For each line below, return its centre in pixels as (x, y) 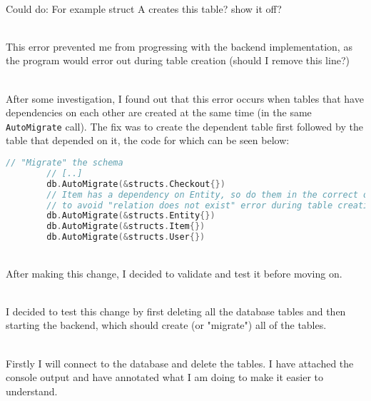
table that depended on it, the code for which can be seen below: (148, 140)
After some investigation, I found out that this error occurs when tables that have (185, 98)
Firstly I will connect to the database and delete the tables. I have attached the (180, 363)
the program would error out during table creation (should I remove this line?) (178, 60)
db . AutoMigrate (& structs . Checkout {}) (136, 184)
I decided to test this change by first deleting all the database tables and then (176, 311)
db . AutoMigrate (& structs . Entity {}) (131, 216)
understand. (32, 391)
